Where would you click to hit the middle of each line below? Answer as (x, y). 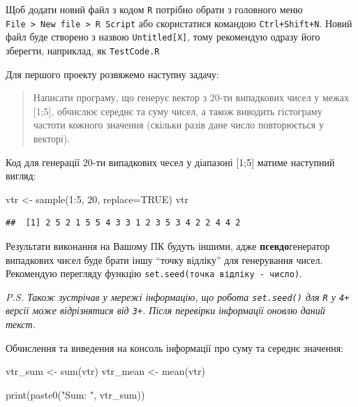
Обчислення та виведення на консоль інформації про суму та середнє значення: (174, 347)
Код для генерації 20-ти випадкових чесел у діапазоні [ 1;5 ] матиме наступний (170, 162)
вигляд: (21, 176)
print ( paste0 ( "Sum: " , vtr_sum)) (75, 394)
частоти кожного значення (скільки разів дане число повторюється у (178, 125)
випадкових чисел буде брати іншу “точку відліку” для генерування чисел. (164, 259)
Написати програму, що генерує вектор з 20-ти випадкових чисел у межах (191, 97)
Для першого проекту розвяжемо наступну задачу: (112, 74)
